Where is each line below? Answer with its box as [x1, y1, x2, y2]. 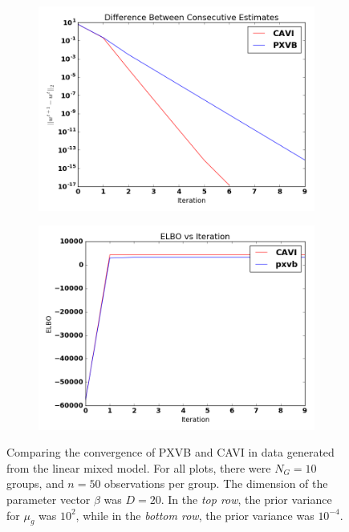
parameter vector [6, 491, 91, 508]
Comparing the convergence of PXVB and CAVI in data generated [6, 444, 335, 461]
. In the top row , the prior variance [160, 491, 332, 508]
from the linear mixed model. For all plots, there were [6, 459, 271, 476]
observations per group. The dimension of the [104, 475, 328, 492]
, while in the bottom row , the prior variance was [75, 506, 315, 523]
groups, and [6, 475, 64, 492]
